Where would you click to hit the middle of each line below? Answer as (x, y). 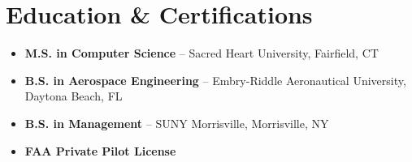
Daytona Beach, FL (74, 96)
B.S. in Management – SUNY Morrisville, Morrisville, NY (177, 123)
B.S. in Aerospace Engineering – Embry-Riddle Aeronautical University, (215, 80)
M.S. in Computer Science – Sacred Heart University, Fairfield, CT (202, 53)
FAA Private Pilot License (100, 150)
